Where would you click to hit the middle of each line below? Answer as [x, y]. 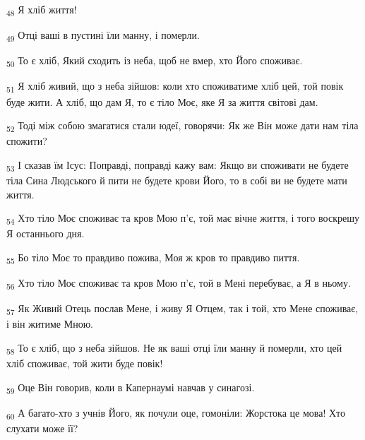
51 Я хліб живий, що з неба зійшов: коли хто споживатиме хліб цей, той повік [175, 87]
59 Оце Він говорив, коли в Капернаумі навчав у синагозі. [131, 388]
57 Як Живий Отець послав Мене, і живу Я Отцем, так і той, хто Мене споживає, [182, 309]
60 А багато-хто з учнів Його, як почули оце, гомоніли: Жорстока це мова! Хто [176, 413]
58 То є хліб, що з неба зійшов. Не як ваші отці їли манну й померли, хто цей [174, 348]
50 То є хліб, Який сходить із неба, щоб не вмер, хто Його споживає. [155, 61]
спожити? [27, 141]
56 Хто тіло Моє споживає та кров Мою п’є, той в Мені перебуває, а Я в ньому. [179, 283]
